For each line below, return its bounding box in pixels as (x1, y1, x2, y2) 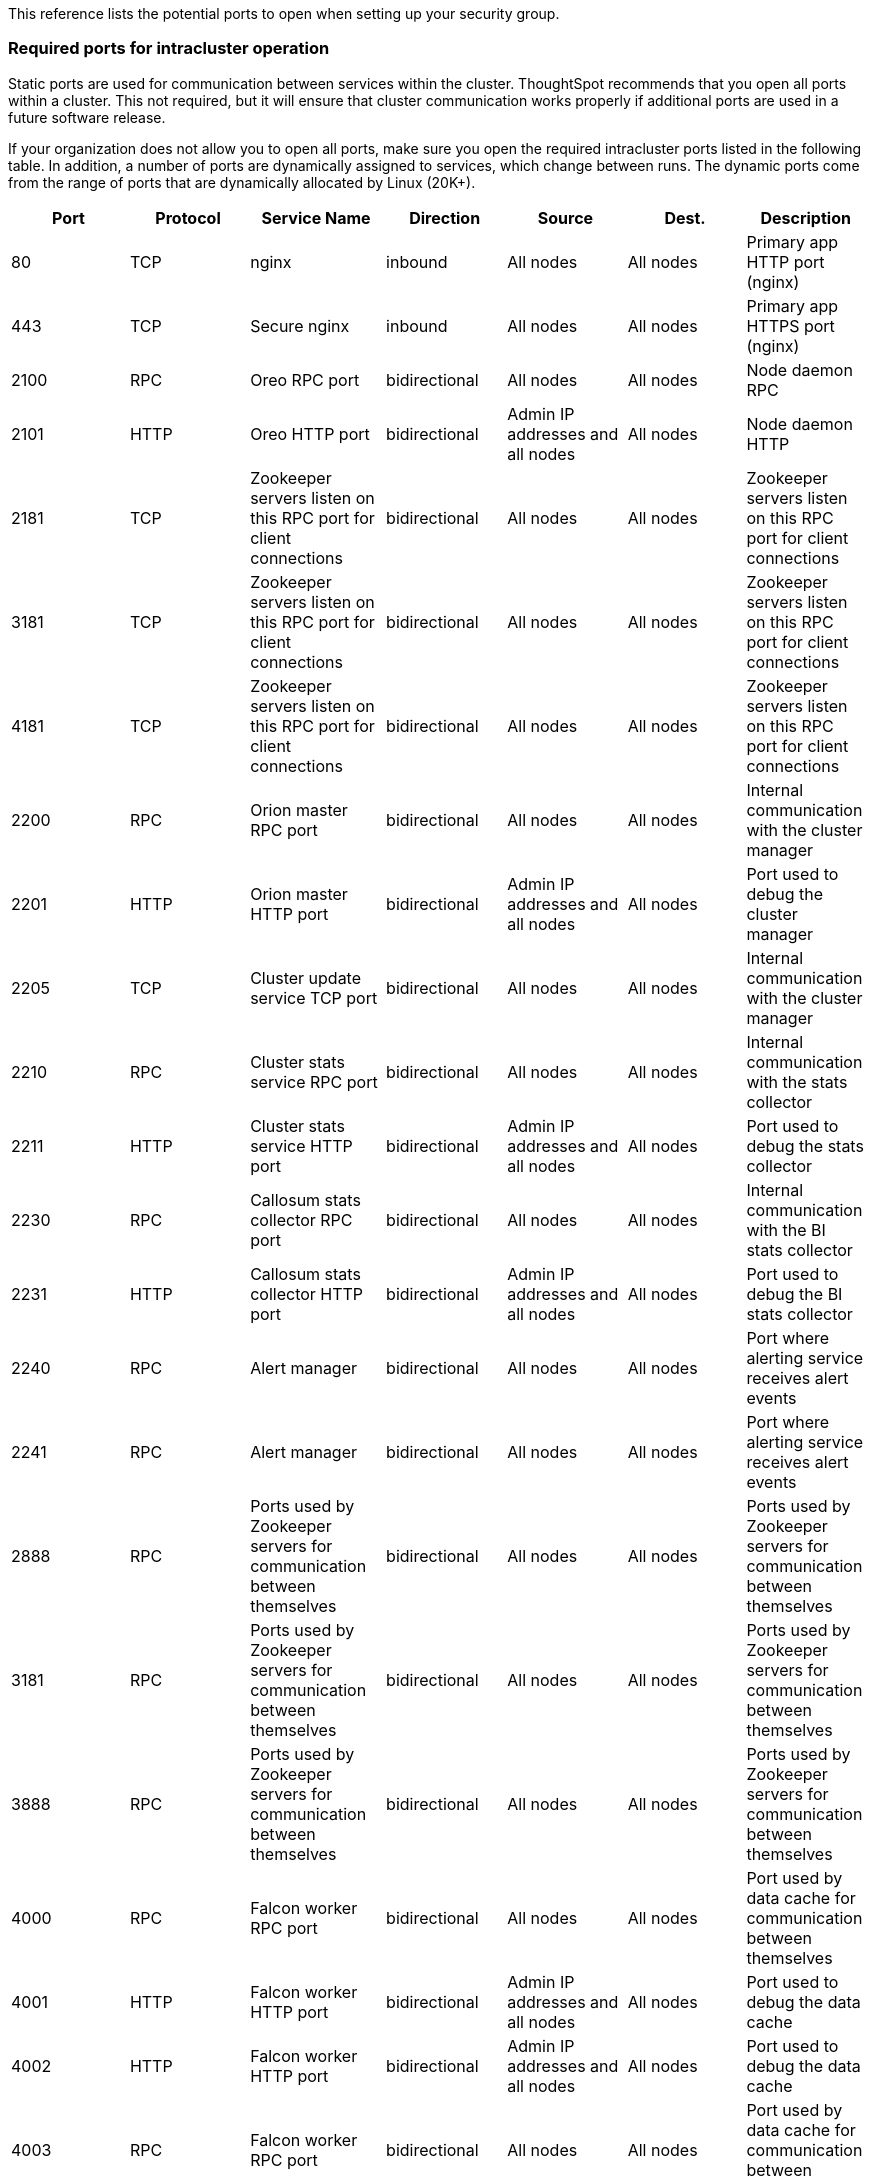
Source (537, 207, 594, 228)
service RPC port (250, 1071, 378, 1092)
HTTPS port (746, 315, 835, 336)
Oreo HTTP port (250, 423, 370, 444)
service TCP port (250, 987, 378, 1008)
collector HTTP (250, 1283, 364, 1304)
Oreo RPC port (250, 369, 360, 390)
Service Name (261, 207, 371, 228)
